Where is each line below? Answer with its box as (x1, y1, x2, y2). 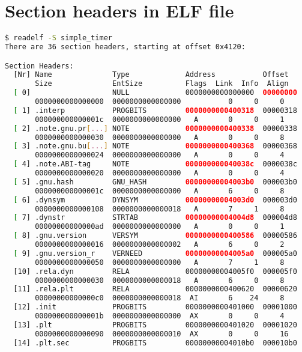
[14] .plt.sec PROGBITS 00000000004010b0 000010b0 (13, 338, 297, 347)
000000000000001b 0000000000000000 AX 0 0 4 (35, 312, 285, 321)
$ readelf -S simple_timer (5, 34, 113, 43)
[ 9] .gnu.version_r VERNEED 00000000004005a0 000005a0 (13, 249, 297, 258)
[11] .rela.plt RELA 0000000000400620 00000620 (13, 285, 297, 294)
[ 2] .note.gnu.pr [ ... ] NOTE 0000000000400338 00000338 (13, 124, 297, 133)
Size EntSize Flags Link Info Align (35, 79, 289, 88)
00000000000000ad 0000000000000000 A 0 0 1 (35, 222, 285, 231)
